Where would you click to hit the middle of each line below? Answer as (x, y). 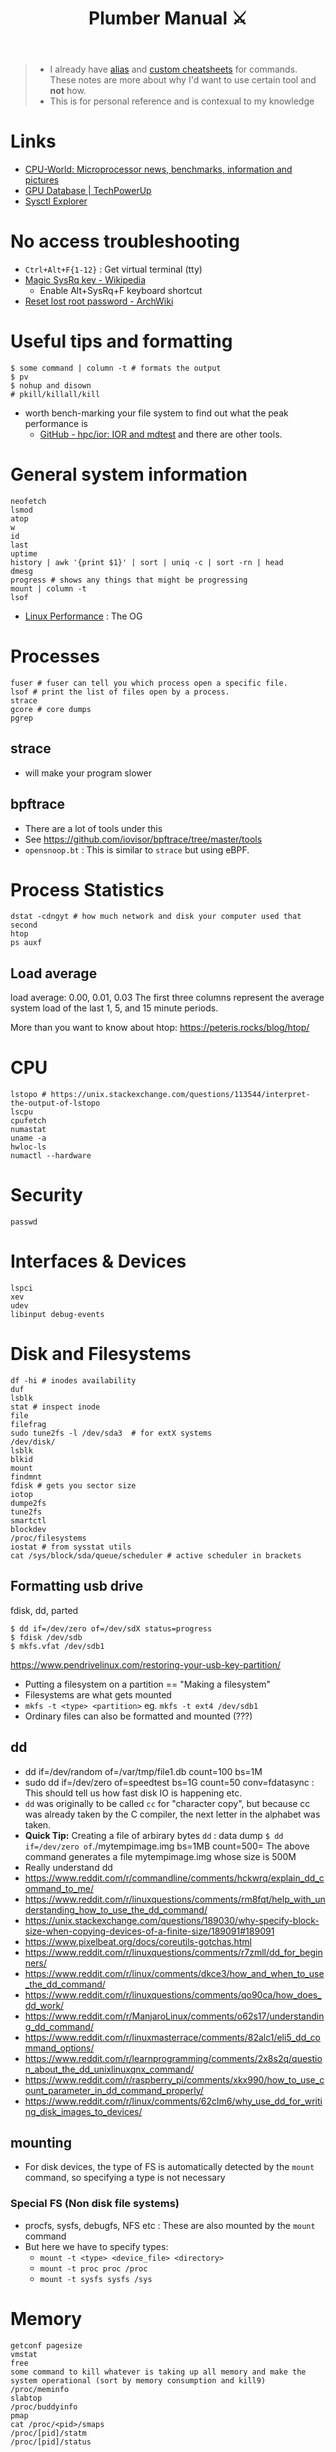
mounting (41, 2143)
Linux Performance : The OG (83, 616)
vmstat (24, 2354)
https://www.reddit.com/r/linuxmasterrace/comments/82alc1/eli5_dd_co (173, 2037)
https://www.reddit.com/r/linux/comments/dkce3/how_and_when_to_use (174, 1973)
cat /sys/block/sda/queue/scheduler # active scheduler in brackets (156, 1556)
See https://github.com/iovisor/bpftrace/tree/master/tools (143, 839)
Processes (55, 656)
